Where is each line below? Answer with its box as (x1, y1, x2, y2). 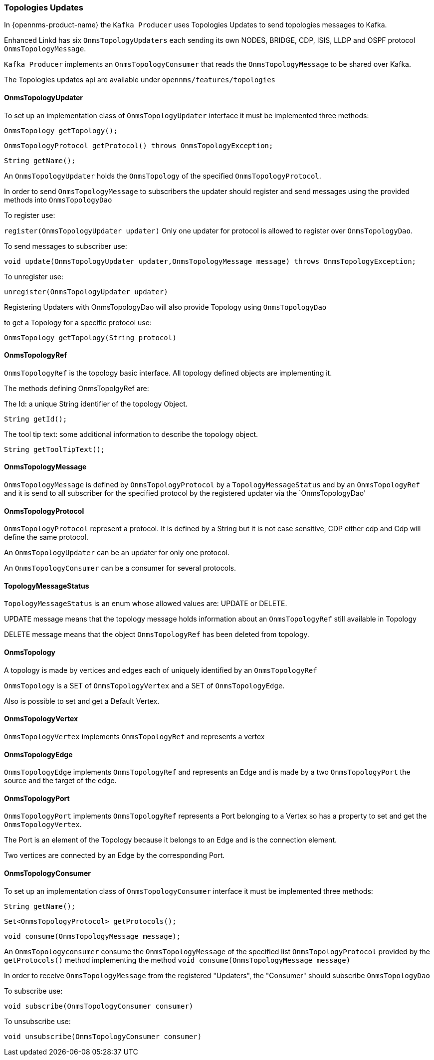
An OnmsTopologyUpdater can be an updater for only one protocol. (4, 548, 229, 557)
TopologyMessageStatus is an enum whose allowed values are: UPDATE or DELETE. (4, 599, 287, 608)
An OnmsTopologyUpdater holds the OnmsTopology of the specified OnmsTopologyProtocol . (4, 171, 321, 180)
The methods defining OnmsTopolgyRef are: (4, 384, 149, 393)
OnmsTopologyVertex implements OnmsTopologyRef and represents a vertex (4, 732, 265, 741)
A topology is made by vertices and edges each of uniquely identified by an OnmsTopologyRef (4, 665, 317, 674)
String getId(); (4, 415, 67, 423)
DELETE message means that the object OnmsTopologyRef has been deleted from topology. (4, 630, 309, 639)
